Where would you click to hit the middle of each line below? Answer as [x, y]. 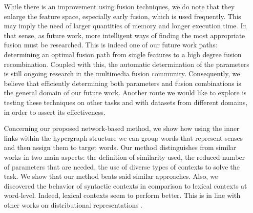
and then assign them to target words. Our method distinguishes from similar [120, 147]
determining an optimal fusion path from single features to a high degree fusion [123, 54]
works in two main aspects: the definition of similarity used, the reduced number [125, 157]
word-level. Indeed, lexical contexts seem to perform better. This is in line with [122, 195]
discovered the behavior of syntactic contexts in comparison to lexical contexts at [126, 185]
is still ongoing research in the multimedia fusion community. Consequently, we [122, 74]
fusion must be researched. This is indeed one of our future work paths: [111, 45]
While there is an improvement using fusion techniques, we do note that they [119, 6]
